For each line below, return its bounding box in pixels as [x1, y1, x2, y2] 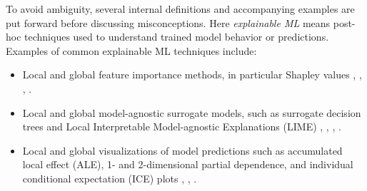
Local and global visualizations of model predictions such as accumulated [22, 143, 343, 158]
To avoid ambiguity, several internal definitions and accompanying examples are [6, 1, 355, 16]
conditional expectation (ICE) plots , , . [22, 170, 197, 185]
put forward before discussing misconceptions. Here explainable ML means [6, 15, 331, 30]
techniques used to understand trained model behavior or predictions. [24, 29, 329, 44]
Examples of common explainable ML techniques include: [6, 43, 257, 58]
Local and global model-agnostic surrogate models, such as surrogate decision [22, 105, 361, 120]
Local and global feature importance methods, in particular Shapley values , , [22, 67, 362, 82]
